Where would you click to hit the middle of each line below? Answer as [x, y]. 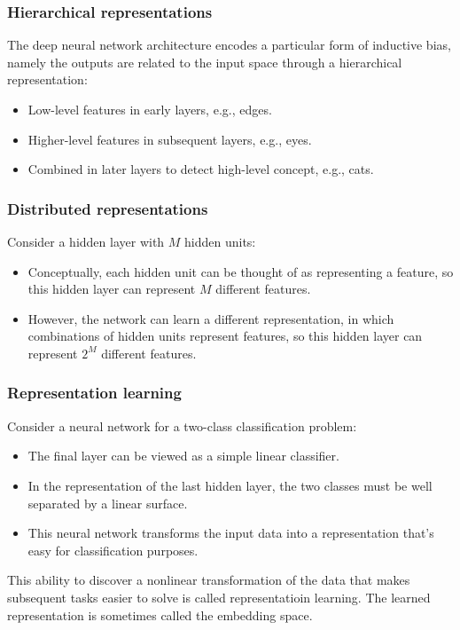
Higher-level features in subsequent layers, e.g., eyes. [170, 139]
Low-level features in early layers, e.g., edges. [150, 109]
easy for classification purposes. [113, 550]
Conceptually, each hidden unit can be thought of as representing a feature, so [241, 271]
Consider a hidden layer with [86, 241]
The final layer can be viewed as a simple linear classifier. [183, 456]
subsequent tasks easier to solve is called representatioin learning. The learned [219, 597]
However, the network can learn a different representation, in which [211, 318]
